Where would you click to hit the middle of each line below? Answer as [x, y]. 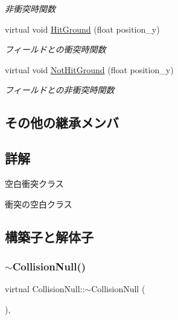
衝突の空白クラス [39, 204]
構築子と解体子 [49, 236]
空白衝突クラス [34, 183]
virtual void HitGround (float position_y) [82, 29]
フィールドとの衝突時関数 [56, 49]
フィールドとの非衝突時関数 [60, 90]
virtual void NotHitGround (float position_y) [89, 69]
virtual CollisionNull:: [45, 289]
